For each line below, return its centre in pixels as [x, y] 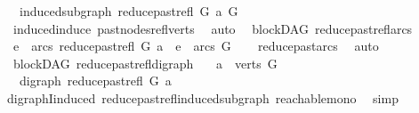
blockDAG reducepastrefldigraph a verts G [145, 63]
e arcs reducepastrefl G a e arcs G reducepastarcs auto [196, 46]
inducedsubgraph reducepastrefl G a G [129, 11]
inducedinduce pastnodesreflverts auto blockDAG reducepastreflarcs [213, 28]
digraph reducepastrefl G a [95, 81]
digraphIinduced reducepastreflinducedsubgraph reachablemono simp [202, 97]
